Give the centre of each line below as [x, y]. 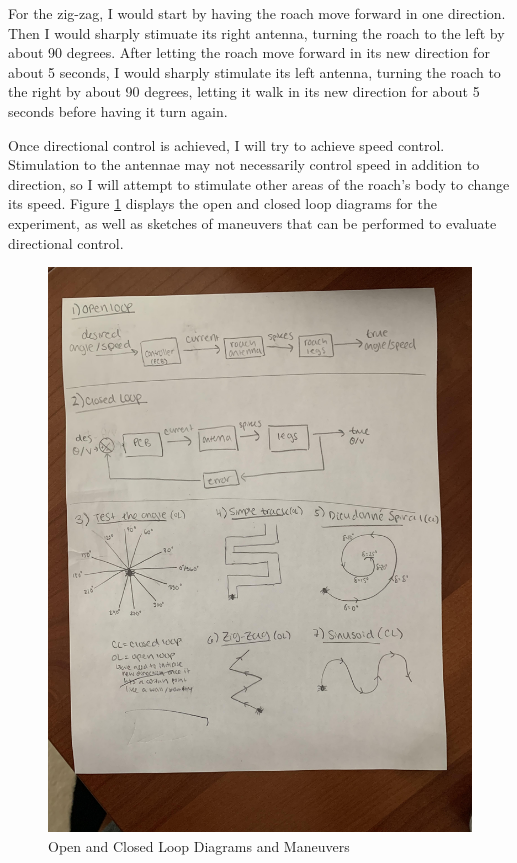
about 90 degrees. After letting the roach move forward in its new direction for [249, 52]
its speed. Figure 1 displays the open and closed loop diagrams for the [222, 203]
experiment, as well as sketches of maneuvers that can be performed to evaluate [252, 222]
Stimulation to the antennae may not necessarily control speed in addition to [244, 164]
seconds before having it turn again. [118, 110]
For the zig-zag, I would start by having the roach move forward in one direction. [257, 13]
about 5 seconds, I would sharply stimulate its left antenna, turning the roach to [254, 71]
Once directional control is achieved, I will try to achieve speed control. [226, 144]
